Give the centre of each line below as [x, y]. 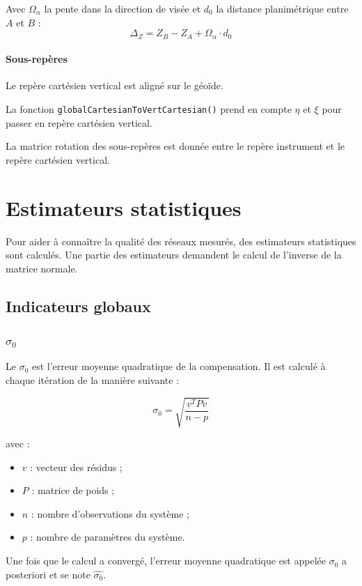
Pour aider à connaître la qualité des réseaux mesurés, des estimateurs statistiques [181, 241]
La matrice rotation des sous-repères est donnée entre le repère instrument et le [175, 146]
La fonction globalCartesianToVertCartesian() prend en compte [149, 109]
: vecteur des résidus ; [76, 467]
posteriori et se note [48, 574]
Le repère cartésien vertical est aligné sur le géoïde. [115, 85]
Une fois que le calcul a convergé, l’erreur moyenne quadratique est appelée [166, 561]
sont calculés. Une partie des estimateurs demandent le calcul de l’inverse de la [174, 255]
